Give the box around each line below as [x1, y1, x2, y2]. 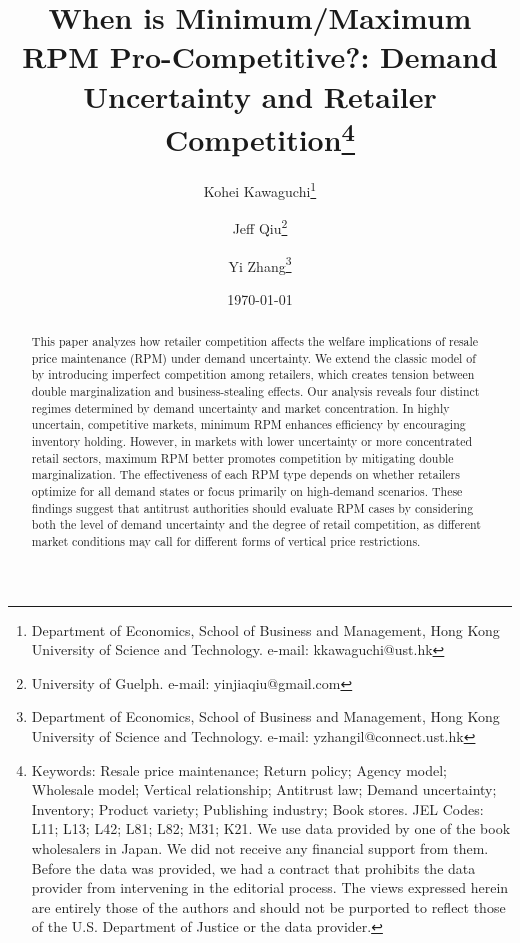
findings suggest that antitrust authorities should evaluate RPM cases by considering [31, 499, 474, 516]
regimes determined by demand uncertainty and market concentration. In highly [31, 399, 450, 416]
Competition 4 [164, 114, 356, 160]
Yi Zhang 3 [228, 252, 292, 276]
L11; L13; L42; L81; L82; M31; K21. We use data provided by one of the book [31, 818, 511, 839]
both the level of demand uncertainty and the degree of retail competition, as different [31, 516, 481, 533]
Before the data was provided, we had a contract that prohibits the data [31, 857, 476, 878]
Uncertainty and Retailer [83, 75, 437, 116]
